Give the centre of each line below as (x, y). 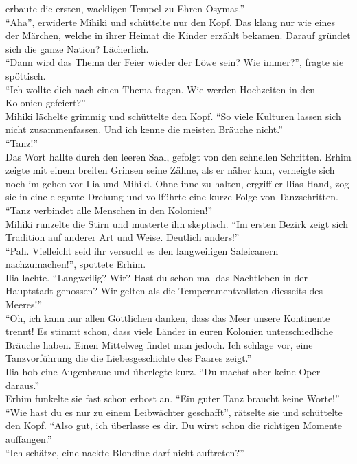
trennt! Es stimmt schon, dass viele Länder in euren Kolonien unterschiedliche (169, 331)
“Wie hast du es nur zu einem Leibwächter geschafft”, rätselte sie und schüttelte (174, 411)
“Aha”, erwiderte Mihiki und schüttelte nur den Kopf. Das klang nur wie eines (171, 22)
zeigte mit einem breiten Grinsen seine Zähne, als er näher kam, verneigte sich (170, 170)
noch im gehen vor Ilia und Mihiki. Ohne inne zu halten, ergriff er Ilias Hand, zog (177, 183)
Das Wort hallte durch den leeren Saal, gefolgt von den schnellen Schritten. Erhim (178, 156)
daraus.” (23, 385)
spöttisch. (26, 75)
